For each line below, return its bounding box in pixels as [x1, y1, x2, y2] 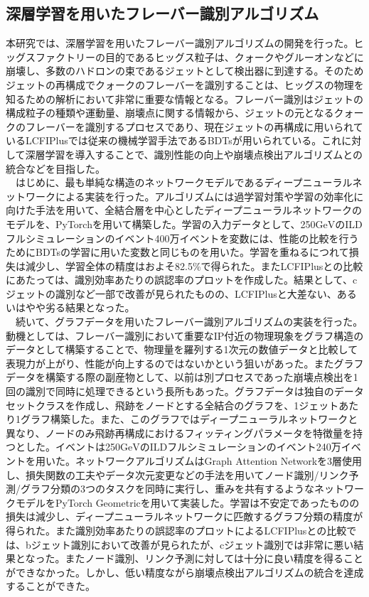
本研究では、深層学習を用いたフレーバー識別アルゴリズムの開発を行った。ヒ [6, 36, 364, 50]
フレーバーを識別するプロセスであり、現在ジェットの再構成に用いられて [25, 119, 363, 134]
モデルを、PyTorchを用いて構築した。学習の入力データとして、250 [6, 216, 316, 231]
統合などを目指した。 [6, 161, 105, 176]
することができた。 [6, 579, 95, 593]
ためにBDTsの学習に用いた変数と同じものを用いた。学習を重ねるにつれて [6, 244, 349, 259]
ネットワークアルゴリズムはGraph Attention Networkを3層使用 [75, 453, 363, 468]
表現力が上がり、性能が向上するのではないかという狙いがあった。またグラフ [6, 355, 364, 370]
